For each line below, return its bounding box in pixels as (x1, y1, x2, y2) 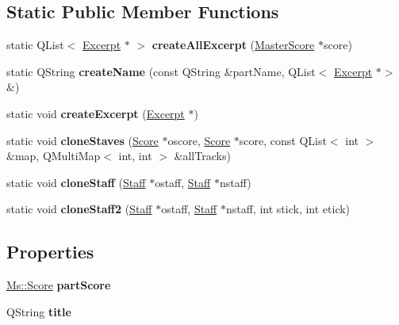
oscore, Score (167, 132, 231, 148)
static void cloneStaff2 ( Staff (6, 201, 152, 217)
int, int (118, 147, 152, 164)
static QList (6, 36, 64, 53)
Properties (6, 239, 94, 264)
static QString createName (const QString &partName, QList (6, 63, 316, 79)
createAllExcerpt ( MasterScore (152, 36, 315, 53)
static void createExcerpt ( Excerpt (6, 105, 185, 121)
